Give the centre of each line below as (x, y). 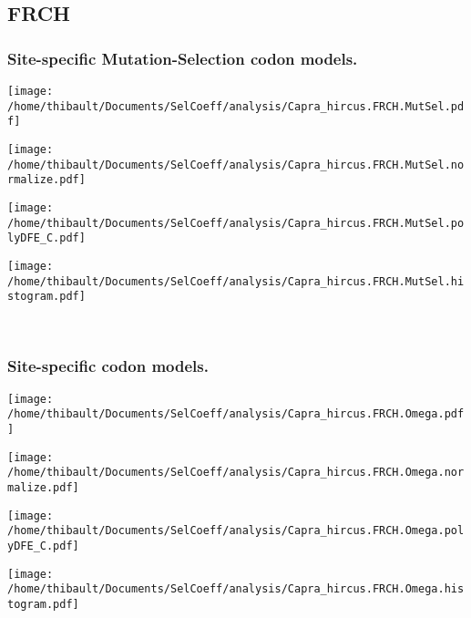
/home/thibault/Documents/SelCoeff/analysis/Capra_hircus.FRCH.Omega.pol (236, 531)
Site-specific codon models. (108, 366)
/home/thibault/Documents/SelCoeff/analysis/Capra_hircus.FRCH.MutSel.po (236, 223)
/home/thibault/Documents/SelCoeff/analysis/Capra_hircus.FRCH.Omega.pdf (236, 414)
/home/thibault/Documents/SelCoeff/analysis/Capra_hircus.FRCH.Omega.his (236, 589)
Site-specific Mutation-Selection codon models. (183, 58)
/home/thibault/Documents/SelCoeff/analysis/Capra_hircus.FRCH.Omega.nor (236, 473)
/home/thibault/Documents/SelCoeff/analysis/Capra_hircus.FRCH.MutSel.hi (236, 281)
